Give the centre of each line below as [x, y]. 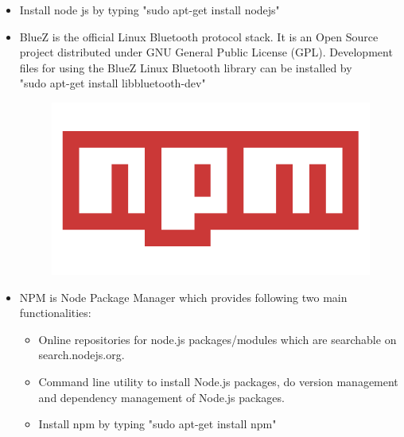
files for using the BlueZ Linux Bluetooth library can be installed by [186, 67]
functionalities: [55, 313]
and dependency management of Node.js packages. [161, 397]
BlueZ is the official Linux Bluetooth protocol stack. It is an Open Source [199, 36]
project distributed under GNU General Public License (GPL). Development [206, 52]
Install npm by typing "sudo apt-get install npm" [157, 424]
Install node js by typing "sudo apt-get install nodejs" [150, 10]
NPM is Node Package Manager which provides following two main [183, 297]
